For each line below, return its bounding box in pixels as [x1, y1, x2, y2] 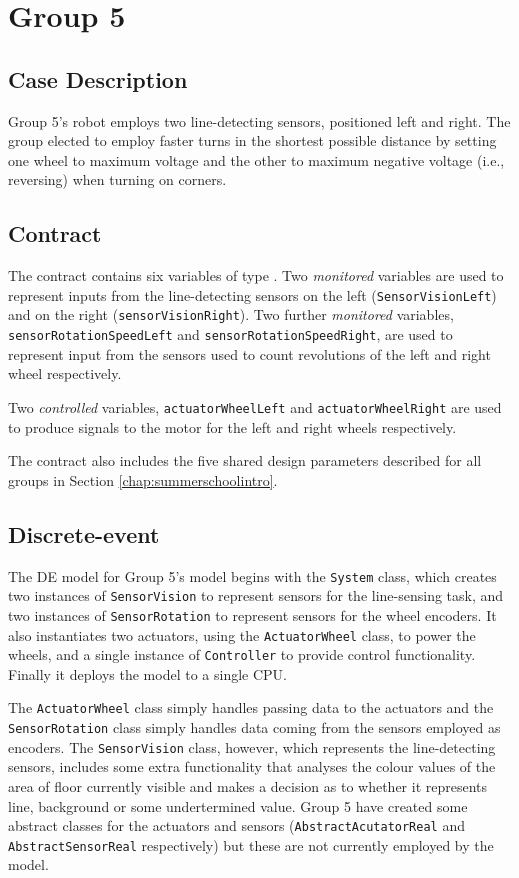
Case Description [8, 63, 188, 94]
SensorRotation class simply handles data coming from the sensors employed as [8, 717, 501, 738]
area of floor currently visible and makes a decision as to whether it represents [8, 775, 488, 796]
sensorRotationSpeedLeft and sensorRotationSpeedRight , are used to [8, 324, 453, 345]
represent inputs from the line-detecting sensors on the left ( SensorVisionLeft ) [8, 284, 497, 305]
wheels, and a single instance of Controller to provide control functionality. [8, 644, 476, 665]
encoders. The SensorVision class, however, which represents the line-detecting [8, 736, 496, 757]
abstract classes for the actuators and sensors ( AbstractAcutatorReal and [8, 815, 465, 836]
